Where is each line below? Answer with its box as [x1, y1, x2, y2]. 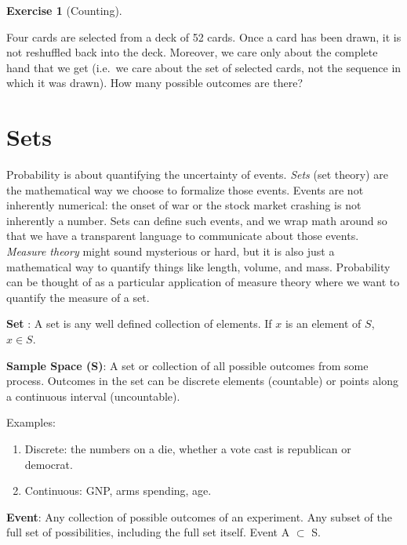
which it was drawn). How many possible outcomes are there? [6, 74, 303, 91]
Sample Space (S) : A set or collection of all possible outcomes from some [6, 357, 369, 373]
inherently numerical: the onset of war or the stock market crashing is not [6, 197, 362, 213]
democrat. [24, 456, 73, 472]
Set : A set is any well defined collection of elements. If [6, 315, 272, 332]
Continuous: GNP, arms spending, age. [24, 482, 212, 499]
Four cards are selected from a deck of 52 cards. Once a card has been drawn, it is [6, 28, 402, 45]
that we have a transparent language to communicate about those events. [6, 227, 359, 244]
